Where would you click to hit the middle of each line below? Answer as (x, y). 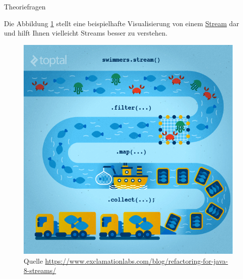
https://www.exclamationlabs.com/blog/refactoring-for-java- (137, 260)
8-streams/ (40, 270)
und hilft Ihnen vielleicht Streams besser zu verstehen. (86, 33)
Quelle (33, 260)
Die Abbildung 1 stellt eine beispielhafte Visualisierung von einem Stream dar (122, 23)
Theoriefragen (25, 6)
